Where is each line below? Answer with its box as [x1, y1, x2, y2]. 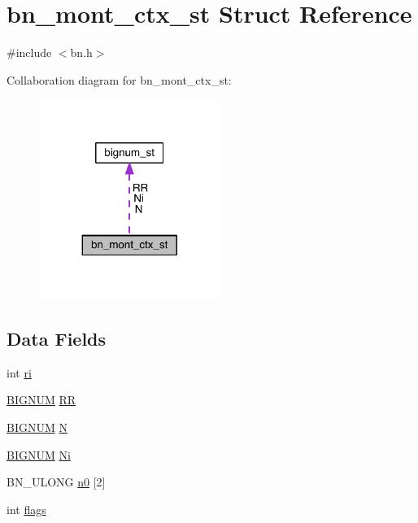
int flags [7, 500, 46, 517]
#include [7, 44, 52, 61]
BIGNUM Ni [7, 446, 71, 463]
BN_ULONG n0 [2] [7, 473, 106, 490]
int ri [7, 364, 32, 381]
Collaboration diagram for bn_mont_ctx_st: [7, 71, 232, 88]
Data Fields [7, 325, 107, 351]
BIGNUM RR [7, 391, 76, 408]
